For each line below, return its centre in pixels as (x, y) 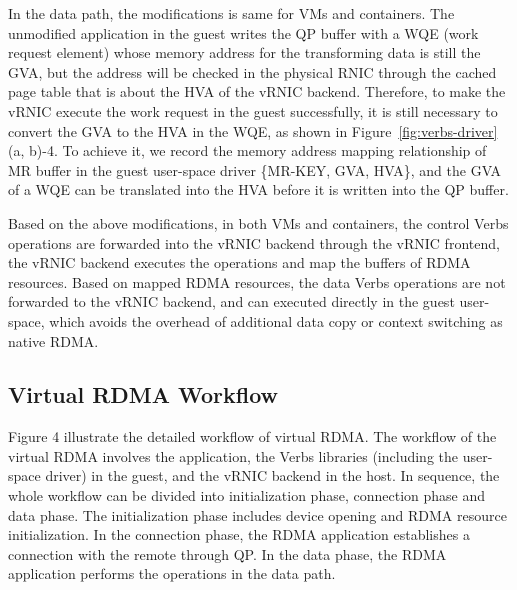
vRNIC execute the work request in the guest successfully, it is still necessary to (253, 110)
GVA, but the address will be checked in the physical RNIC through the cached (252, 71)
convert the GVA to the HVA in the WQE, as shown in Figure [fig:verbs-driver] (253, 130)
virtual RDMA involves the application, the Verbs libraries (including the (233, 455)
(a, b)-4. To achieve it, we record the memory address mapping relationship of (247, 150)
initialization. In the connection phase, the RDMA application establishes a (239, 534)
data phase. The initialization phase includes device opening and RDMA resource (257, 514)
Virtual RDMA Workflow (143, 394)
